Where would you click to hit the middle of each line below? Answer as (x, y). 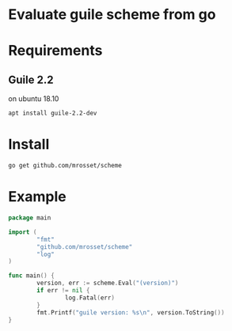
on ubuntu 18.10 (34, 99)
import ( (23, 232)
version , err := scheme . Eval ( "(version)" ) (108, 283)
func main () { (32, 276)
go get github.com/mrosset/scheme (65, 166)
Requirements (55, 51)
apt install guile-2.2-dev (53, 113)
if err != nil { (63, 291)
